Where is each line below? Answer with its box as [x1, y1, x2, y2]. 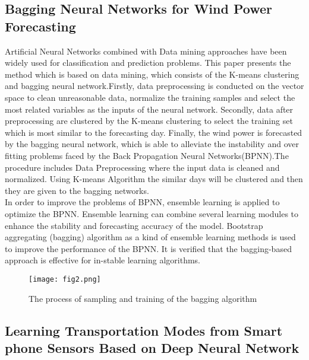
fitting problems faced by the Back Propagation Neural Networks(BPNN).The [5, 149, 289, 161]
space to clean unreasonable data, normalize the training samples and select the [5, 91, 295, 103]
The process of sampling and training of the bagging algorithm [29, 292, 257, 304]
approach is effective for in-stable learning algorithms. [5, 254, 200, 266]
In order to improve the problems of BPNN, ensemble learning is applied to [5, 196, 280, 208]
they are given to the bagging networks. [5, 184, 149, 196]
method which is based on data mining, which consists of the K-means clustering [5, 68, 299, 80]
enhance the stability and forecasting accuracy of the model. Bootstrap [5, 219, 263, 231]
